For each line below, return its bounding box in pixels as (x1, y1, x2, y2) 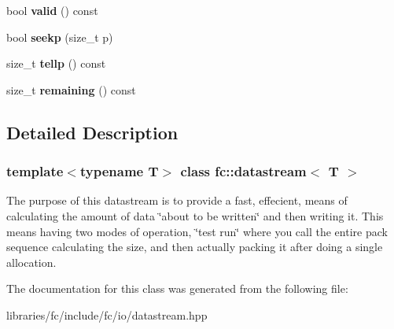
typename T (79, 161, 159, 181)
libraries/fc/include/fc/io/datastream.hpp (6, 306, 208, 323)
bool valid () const (6, 2, 98, 18)
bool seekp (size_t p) (6, 28, 113, 45)
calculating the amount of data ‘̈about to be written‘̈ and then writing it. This (6, 207, 384, 224)
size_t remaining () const (6, 81, 136, 98)
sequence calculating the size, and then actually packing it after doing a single (6, 238, 383, 255)
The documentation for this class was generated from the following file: (6, 280, 348, 297)
